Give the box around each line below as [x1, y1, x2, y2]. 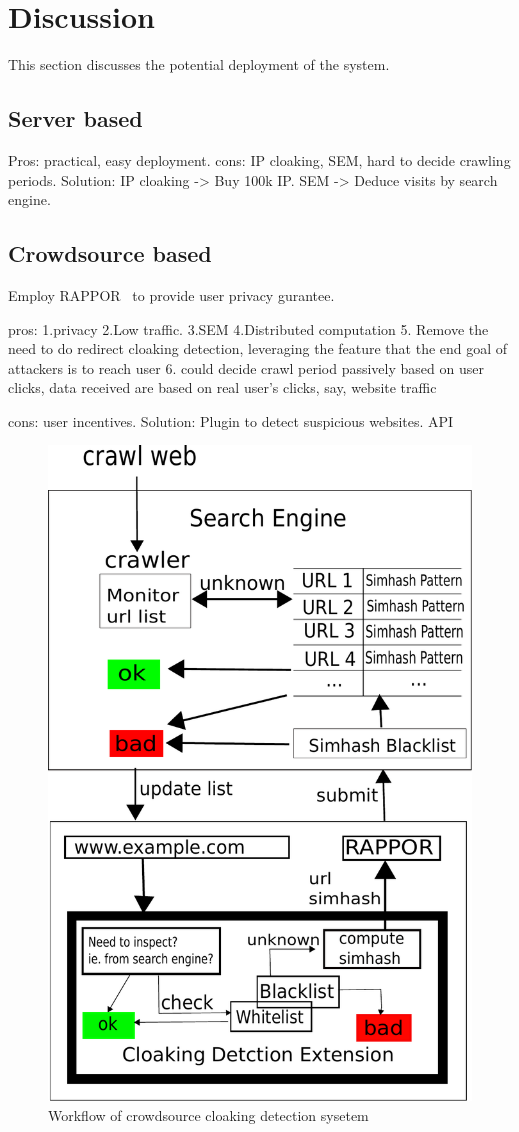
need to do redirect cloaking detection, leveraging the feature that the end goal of [8, 338, 508, 359]
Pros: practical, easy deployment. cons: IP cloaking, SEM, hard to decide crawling [8, 149, 511, 170]
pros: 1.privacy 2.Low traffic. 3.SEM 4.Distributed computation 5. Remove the [8, 318, 489, 339]
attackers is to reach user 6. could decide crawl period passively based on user [8, 357, 484, 378]
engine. [8, 189, 51, 210]
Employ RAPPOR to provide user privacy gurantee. [8, 284, 335, 305]
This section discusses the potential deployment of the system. [8, 54, 390, 75]
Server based [8, 103, 143, 134]
